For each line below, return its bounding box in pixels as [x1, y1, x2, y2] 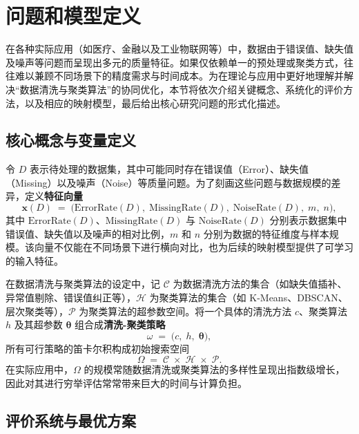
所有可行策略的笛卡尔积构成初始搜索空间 [6, 341, 189, 355]
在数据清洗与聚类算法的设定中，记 [6, 276, 160, 291]
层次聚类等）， [6, 303, 68, 318]
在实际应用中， [6, 362, 73, 377]
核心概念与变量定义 [6, 129, 136, 151]
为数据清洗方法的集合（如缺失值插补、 [173, 276, 347, 291]
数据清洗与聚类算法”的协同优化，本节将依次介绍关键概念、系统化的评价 [19, 82, 344, 96]
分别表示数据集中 [269, 213, 347, 227]
